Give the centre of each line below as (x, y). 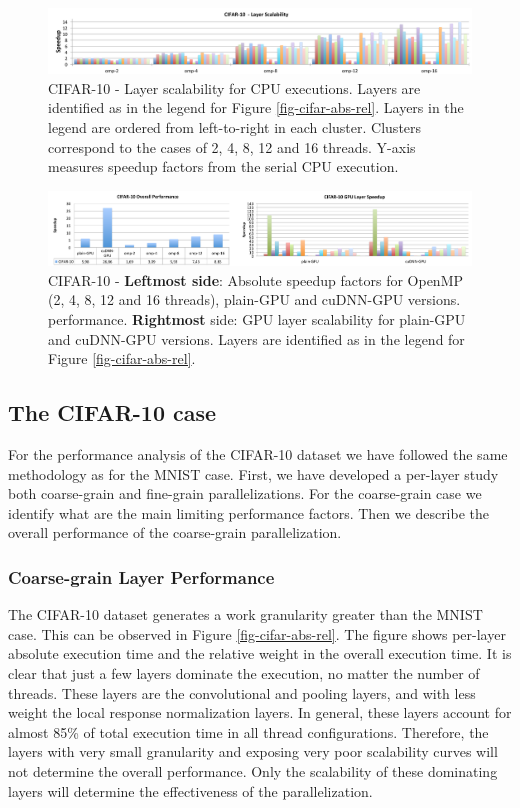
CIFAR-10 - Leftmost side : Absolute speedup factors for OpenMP (256, 279)
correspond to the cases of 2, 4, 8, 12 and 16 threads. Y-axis (232, 146)
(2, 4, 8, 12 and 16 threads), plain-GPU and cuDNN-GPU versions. (254, 299)
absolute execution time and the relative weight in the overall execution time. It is (260, 653)
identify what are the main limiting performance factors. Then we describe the (249, 512)
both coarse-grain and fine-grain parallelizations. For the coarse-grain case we (245, 493)
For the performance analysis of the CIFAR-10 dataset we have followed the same (258, 454)
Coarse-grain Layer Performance (141, 576)
